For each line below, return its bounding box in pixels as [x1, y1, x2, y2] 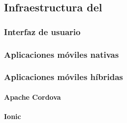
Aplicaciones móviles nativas [4, 48, 119, 60]
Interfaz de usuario [4, 25, 81, 38]
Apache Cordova [4, 91, 61, 102]
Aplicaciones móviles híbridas [4, 71, 123, 83]
